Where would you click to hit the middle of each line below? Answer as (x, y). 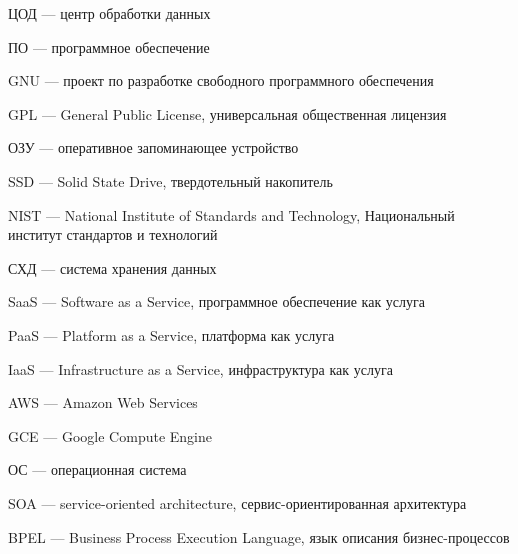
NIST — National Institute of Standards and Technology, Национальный (231, 214)
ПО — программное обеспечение (109, 46)
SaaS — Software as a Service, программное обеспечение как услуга (217, 301)
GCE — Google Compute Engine (110, 435)
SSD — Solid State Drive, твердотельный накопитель (170, 180)
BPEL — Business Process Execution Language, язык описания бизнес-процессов (259, 536)
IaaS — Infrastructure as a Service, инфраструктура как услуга (200, 368)
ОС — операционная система (97, 469)
